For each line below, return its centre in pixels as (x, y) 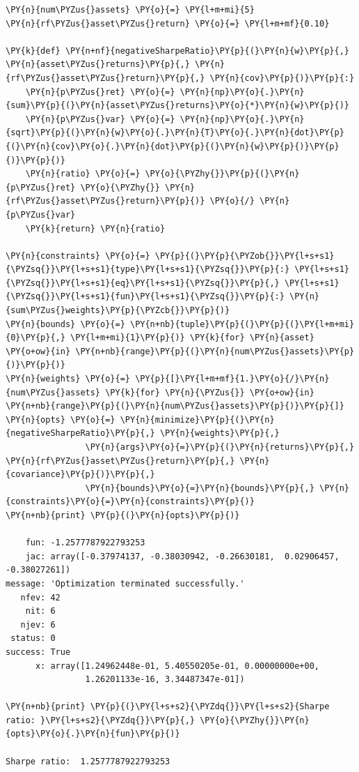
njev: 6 (38, 625)
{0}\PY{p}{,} (35, 338)
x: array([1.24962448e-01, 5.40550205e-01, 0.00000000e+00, (177, 666)
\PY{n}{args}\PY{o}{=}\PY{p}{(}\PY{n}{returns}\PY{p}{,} (220, 447)
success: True (38, 652)
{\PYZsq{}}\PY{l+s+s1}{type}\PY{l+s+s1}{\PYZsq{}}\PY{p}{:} (148, 270)
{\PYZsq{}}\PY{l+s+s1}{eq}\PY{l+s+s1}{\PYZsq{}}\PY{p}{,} (143, 283)
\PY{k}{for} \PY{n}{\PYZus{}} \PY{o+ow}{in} (210, 392)
